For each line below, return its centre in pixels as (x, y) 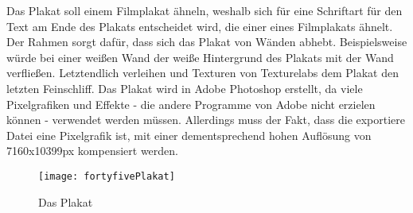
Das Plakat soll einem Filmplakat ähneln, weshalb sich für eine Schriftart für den (205, 10)
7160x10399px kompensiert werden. (92, 151)
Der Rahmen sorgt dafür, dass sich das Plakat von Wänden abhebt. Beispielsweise (207, 42)
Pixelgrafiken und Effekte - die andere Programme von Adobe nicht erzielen (191, 104)
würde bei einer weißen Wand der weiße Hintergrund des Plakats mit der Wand (200, 57)
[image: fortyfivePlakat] (107, 176)
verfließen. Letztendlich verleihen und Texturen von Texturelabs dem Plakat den (203, 73)
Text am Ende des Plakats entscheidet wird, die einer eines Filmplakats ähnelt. (200, 26)
